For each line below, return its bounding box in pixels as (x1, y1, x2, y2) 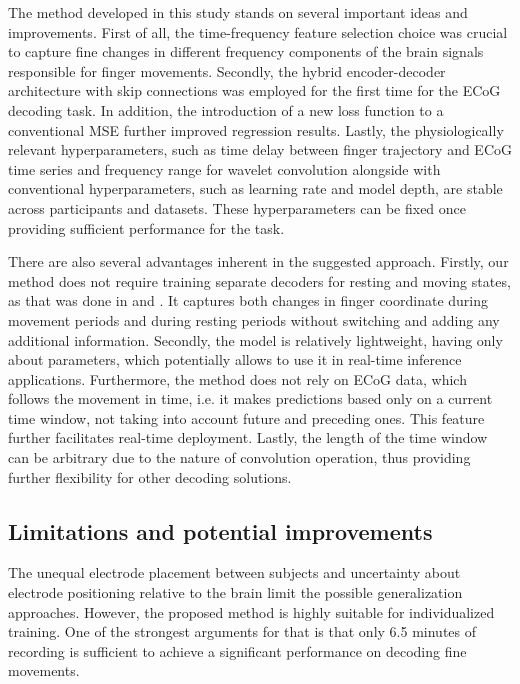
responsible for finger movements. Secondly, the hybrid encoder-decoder (8, 60, 446, 81)
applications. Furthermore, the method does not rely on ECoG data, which (8, 368, 467, 389)
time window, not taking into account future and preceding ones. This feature (8, 407, 485, 428)
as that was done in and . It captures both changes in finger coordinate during (8, 290, 489, 311)
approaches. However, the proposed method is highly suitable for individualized (8, 601, 495, 622)
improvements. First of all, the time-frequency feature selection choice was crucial (8, 21, 508, 42)
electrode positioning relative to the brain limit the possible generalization (8, 582, 463, 603)
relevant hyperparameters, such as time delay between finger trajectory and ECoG (8, 139, 512, 160)
